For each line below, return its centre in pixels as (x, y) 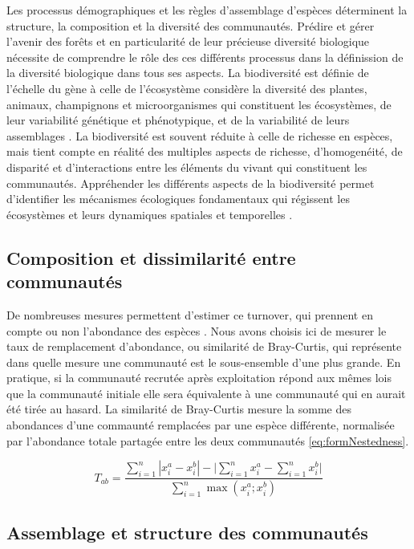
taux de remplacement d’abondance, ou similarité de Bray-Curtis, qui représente (204, 346)
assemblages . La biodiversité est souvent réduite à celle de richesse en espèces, (200, 135)
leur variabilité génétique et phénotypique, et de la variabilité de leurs (178, 120)
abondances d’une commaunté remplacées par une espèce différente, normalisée (201, 425)
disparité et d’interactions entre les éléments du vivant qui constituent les (187, 167)
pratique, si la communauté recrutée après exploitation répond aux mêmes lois (199, 378)
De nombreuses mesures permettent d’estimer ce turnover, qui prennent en (190, 314)
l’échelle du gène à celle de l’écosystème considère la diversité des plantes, (187, 88)
